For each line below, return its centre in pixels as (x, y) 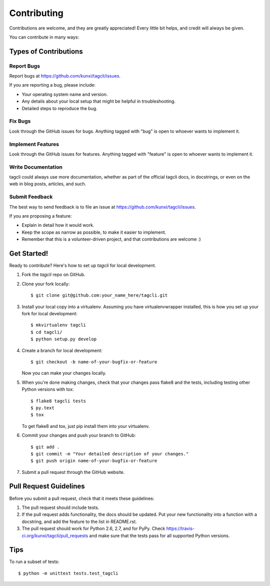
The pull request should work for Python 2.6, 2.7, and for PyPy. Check (93, 528)
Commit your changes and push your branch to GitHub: (79, 435)
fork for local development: (49, 314)
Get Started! (29, 253)
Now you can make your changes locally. (64, 373)
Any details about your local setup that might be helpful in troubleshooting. (99, 101)
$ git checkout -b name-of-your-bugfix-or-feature (94, 362)
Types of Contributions (46, 51)
